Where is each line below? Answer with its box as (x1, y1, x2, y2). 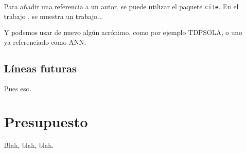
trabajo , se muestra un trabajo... (4, 11, 103, 21)
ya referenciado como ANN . (4, 36, 86, 47)
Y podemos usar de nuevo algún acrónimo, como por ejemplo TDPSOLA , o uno (4, 27, 243, 37)
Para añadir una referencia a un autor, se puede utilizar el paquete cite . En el (4, 1, 239, 11)
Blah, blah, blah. (4, 140, 54, 150)
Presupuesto (4, 112, 88, 132)
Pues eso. (4, 83, 32, 93)
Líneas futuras (4, 60, 77, 75)
